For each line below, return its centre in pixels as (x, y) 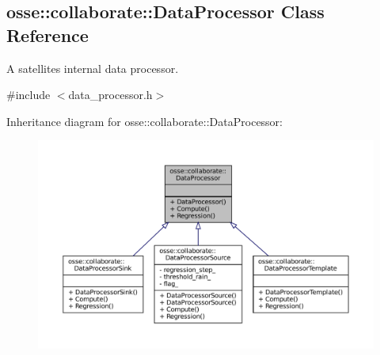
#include (28, 95)
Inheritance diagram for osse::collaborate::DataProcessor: (145, 121)
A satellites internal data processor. (93, 68)
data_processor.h (110, 95)
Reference (47, 34)
